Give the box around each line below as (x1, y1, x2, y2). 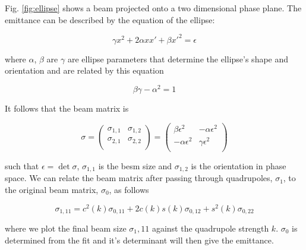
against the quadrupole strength (152, 222, 269, 235)
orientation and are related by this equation (5, 64, 164, 77)
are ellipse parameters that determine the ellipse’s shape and (67, 52, 289, 65)
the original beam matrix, (5, 183, 99, 195)
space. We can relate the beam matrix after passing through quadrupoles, (5, 172, 273, 184)
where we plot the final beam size (5, 222, 127, 235)
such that (5, 159, 39, 172)
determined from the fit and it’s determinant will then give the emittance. (5, 233, 274, 246)
